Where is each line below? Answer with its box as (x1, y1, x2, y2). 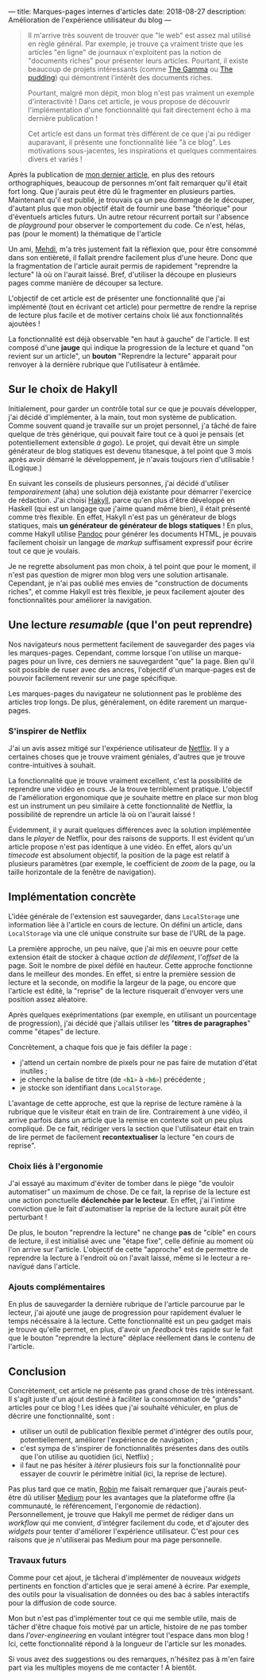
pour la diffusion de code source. (8, 1598, 118, 1608)
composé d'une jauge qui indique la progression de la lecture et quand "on (8, 343, 254, 352)
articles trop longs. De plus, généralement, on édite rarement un (8, 697, 218, 706)
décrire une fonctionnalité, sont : (8, 1411, 115, 1421)
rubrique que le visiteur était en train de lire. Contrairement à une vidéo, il (8, 1106, 248, 1116)
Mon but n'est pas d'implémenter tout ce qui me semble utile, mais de (8, 1614, 237, 1624)
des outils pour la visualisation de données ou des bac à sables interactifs (8, 1590, 250, 1600)
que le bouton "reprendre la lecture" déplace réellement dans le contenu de (8, 1333, 256, 1343)
